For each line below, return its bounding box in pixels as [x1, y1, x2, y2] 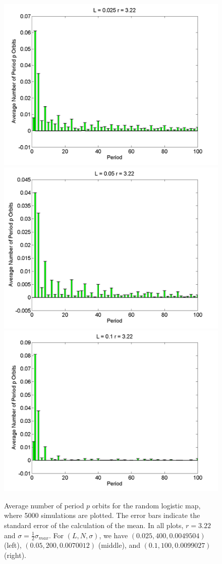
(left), [4, 540, 22, 550]
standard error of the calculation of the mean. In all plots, [4, 519, 184, 530]
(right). [4, 549, 27, 560]
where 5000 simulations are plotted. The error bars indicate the [4, 510, 200, 520]
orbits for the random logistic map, [92, 500, 201, 510]
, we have [99, 530, 128, 540]
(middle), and [98, 540, 140, 550]
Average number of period [4, 500, 84, 510]
